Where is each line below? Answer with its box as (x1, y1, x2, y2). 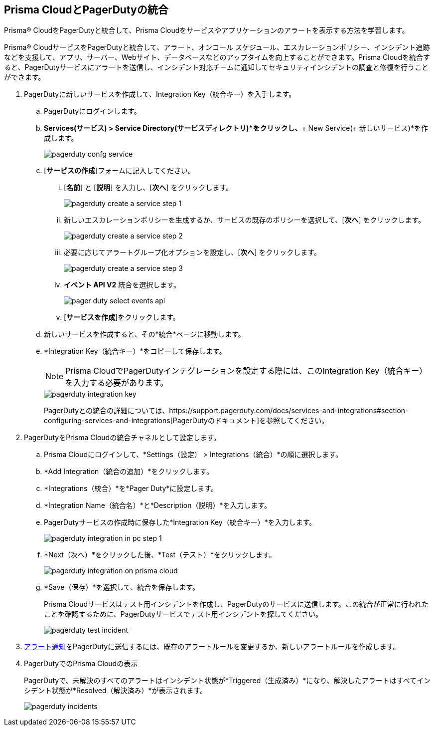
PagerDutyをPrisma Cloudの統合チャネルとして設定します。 (24, 433, 221, 442)
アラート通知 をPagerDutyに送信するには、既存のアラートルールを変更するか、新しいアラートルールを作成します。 (24, 642, 400, 651)
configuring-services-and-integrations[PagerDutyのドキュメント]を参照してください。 (44, 416, 329, 425)
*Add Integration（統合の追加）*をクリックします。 (44, 467, 213, 476)
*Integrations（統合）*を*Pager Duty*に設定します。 (44, 484, 218, 493)
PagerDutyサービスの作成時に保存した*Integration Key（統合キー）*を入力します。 (44, 518, 316, 527)
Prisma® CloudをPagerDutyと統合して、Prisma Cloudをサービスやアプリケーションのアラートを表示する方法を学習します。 (4, 26, 409, 35)
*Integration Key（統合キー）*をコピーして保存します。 (44, 347, 226, 356)
